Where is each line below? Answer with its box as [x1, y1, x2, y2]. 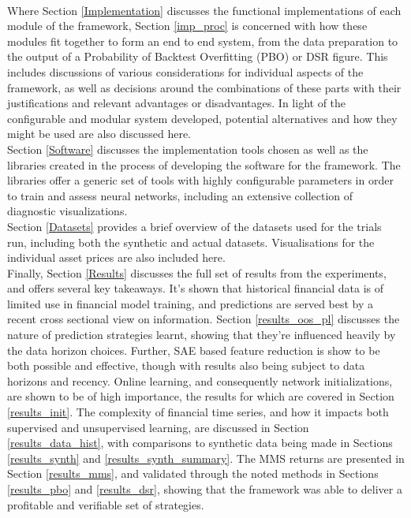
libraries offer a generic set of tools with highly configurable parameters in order [7, 172, 394, 188]
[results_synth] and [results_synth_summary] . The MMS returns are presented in [7, 449, 405, 466]
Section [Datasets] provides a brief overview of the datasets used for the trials [7, 218, 382, 234]
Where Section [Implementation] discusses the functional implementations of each [7, 2, 402, 18]
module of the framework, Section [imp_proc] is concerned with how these [7, 17, 368, 34]
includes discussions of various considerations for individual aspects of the [7, 63, 364, 80]
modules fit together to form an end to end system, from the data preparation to [7, 32, 398, 49]
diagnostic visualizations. [7, 203, 128, 219]
